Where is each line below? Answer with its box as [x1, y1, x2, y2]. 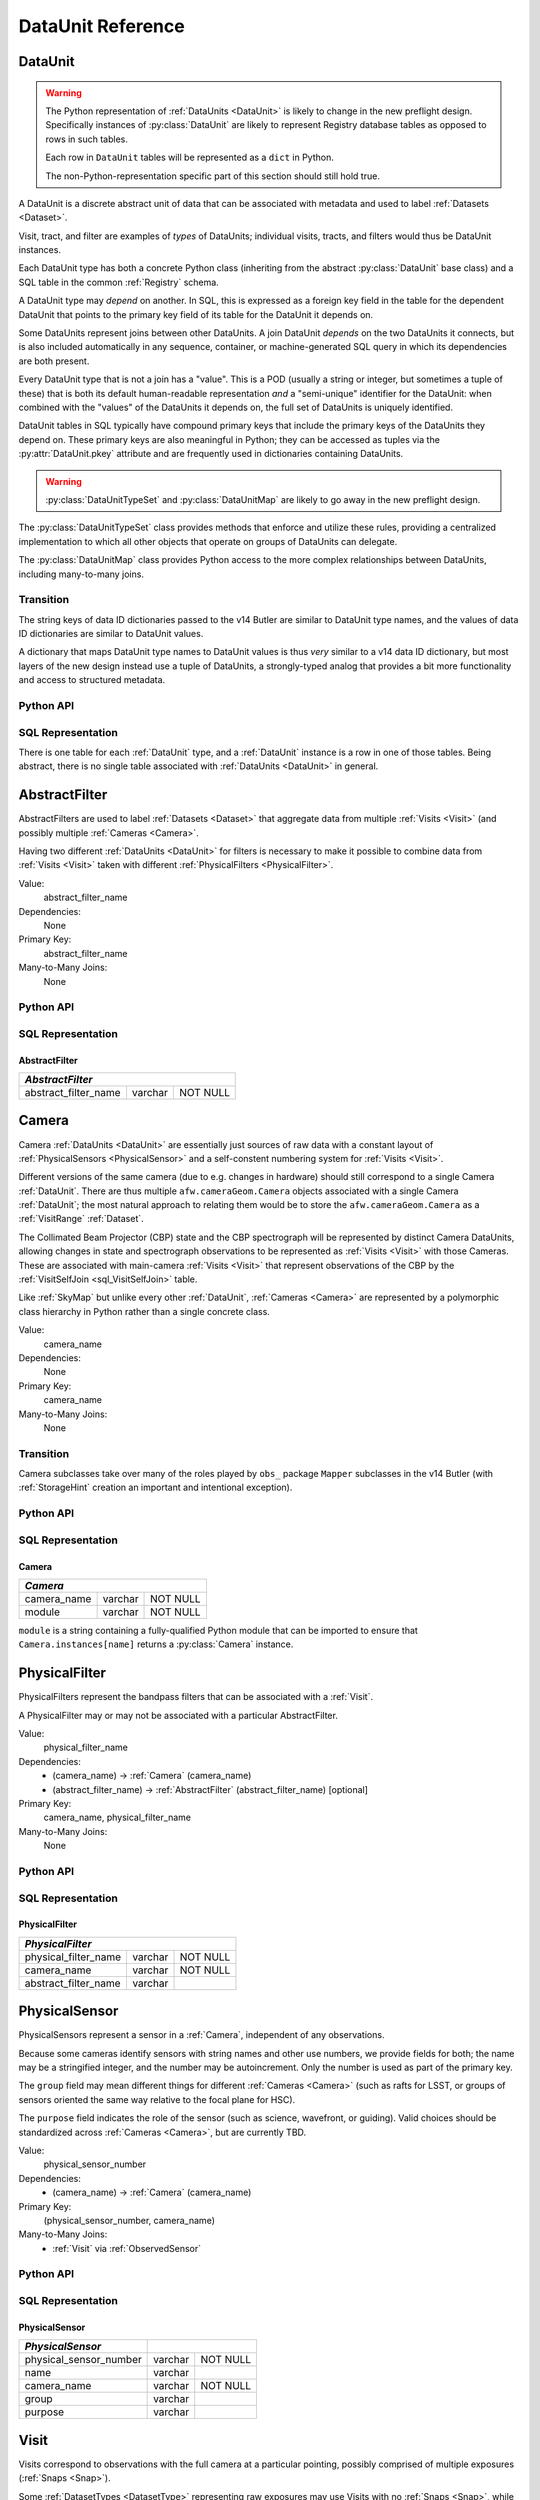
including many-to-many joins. [18, 568, 145, 580]
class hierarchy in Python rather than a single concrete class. [18, 1305, 270, 1317]
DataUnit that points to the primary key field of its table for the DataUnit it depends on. [18, 308, 374, 320]
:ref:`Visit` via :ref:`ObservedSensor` [52, 2242, 202, 2254]
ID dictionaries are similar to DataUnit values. [18, 628, 204, 640]
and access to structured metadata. [18, 674, 166, 686]
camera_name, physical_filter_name [43, 1811, 192, 1824]
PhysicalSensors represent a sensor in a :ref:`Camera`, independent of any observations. [18, 2029, 385, 2041]
